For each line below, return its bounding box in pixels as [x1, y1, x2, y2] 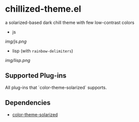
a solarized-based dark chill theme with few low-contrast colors [5, 20, 135, 25]
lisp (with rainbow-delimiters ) [12, 48, 74, 54]
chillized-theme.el [5, 3, 82, 15]
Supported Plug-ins [5, 72, 67, 80]
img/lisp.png [5, 57, 30, 63]
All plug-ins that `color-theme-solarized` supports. [5, 84, 107, 90]
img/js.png [5, 38, 27, 44]
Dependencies [5, 99, 51, 107]
